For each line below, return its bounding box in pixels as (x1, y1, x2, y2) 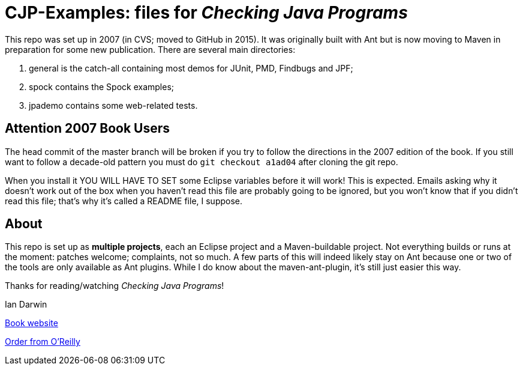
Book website (5, 318, 58, 329)
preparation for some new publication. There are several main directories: (5, 44, 296, 55)
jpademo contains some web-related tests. (29, 100, 198, 111)
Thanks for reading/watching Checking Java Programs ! (5, 281, 224, 291)
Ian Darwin (5, 299, 47, 310)
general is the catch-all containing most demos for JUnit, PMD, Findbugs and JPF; (29, 62, 353, 73)
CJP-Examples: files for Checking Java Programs (5, 2, 408, 23)
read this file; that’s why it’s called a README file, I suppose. (5, 195, 243, 206)
